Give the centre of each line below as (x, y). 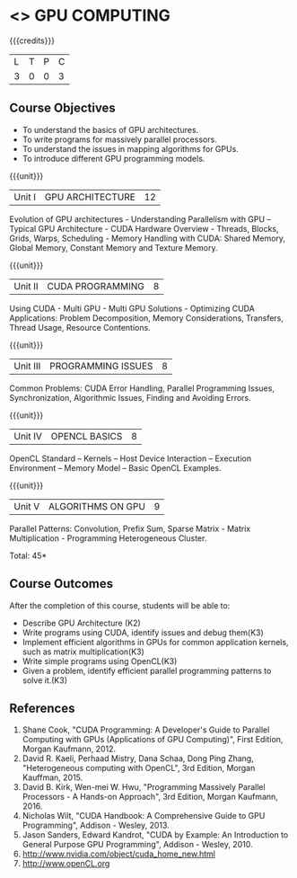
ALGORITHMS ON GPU (97, 506)
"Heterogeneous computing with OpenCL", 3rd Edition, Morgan (139, 768)
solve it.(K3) (45, 680)
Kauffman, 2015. (52, 777)
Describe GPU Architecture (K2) (81, 623)
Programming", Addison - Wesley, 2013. (96, 825)
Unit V (27, 506)
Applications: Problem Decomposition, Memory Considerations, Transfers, (147, 318)
